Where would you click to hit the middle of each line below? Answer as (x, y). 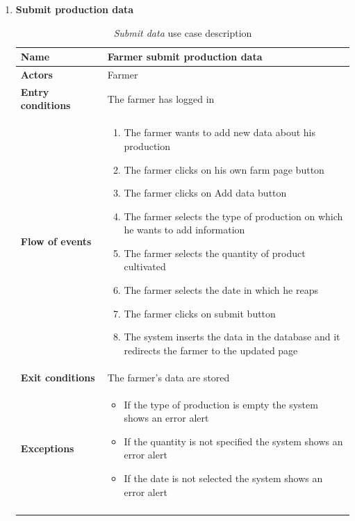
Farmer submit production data (185, 57)
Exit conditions (58, 377)
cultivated (145, 266)
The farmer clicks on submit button (200, 313)
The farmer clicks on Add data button (205, 193)
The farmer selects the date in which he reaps (221, 290)
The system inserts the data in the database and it (232, 337)
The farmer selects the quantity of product (215, 253)
